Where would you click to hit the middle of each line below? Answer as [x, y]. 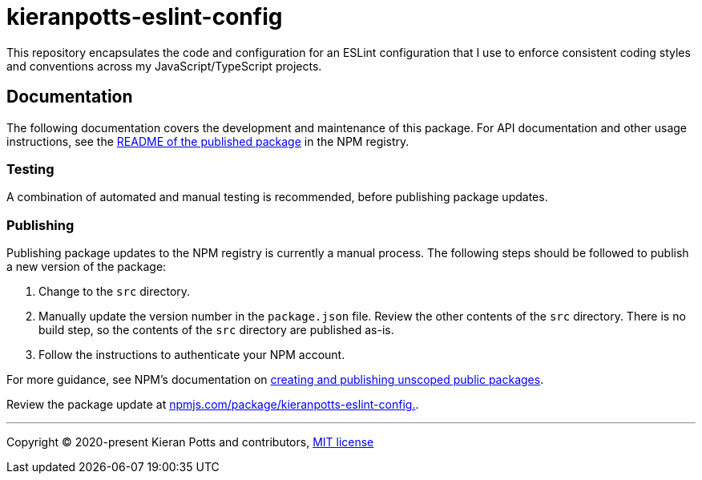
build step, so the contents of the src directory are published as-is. [216, 330]
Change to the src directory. [115, 292]
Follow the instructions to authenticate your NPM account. [192, 355]
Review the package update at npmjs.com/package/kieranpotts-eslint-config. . [213, 405]
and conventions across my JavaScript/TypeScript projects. [164, 66]
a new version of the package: [87, 267]
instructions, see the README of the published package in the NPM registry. [208, 141]
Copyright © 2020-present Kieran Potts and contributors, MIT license [190, 442]
